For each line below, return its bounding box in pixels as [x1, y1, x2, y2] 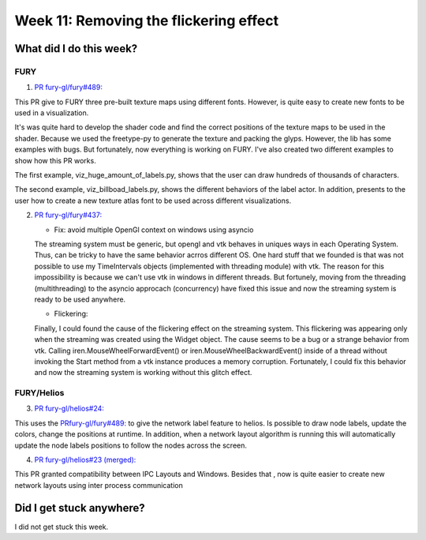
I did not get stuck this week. [14, 522, 109, 531]
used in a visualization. [14, 108, 89, 118]
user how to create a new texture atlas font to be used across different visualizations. [14, 196, 292, 205]
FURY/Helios [14, 388, 65, 399]
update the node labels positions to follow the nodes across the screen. [14, 441, 248, 450]
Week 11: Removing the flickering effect [14, 12, 279, 29]
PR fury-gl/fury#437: [34, 210, 103, 220]
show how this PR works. [14, 156, 96, 165]
